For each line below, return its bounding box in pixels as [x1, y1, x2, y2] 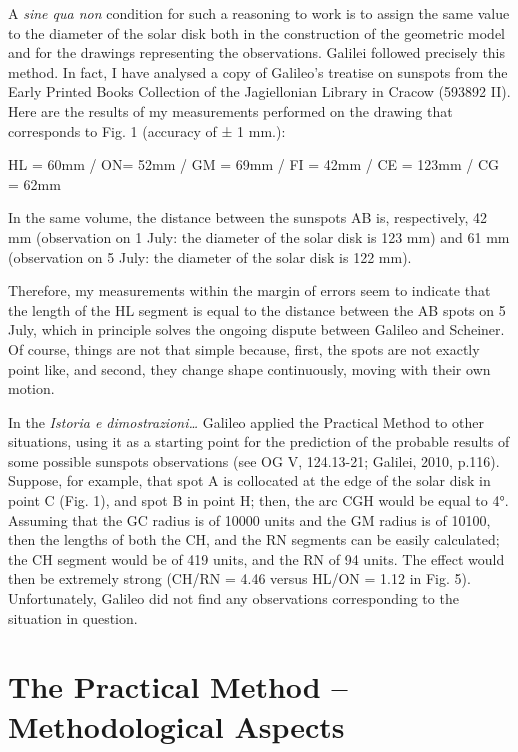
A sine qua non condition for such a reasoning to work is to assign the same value [8, 3, 510, 23]
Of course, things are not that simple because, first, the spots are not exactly [8, 338, 480, 359]
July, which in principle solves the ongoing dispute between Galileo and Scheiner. [8, 319, 505, 340]
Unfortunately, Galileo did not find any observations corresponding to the [8, 588, 459, 609]
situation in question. [8, 607, 138, 628]
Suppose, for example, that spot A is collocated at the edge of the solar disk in [8, 470, 491, 491]
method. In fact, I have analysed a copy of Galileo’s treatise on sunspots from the [8, 61, 508, 82]
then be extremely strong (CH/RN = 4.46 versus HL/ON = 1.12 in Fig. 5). [8, 568, 471, 589]
